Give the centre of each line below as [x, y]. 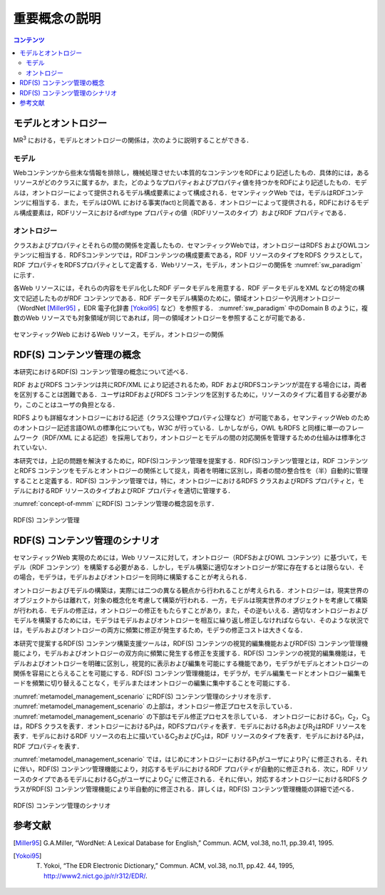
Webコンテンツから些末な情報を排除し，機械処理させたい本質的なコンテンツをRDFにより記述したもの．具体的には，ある [191, 172]
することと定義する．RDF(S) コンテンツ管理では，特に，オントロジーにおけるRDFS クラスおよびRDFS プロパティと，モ [189, 480]
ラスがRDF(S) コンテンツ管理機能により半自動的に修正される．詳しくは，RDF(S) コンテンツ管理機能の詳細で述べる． [185, 789]
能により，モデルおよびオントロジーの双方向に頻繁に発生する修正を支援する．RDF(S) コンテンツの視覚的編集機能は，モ [190, 653]
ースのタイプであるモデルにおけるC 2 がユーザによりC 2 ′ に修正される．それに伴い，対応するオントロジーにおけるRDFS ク [190, 780]
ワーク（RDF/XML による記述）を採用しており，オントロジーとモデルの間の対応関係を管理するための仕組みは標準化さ [193, 438]
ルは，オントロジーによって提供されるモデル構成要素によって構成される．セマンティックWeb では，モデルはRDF [179, 192]
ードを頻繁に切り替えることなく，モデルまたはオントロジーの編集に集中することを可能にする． [153, 683]
